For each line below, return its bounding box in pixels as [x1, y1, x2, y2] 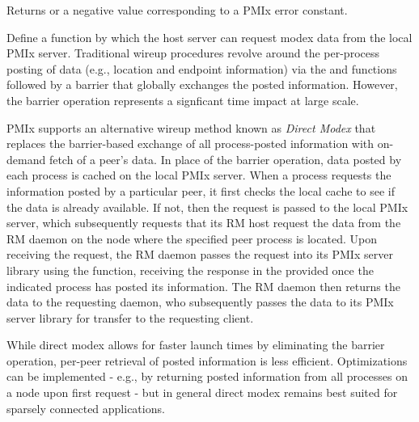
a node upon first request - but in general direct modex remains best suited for [6, 384, 398, 401]
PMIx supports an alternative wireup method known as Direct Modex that [6, 119, 376, 136]
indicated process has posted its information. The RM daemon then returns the [6, 277, 400, 294]
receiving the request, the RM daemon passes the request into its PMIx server [6, 246, 393, 263]
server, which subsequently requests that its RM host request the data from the [6, 214, 401, 231]
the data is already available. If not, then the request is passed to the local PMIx [6, 198, 408, 215]
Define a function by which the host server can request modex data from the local [6, 28, 413, 45]
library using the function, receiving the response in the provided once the [6, 261, 374, 278]
